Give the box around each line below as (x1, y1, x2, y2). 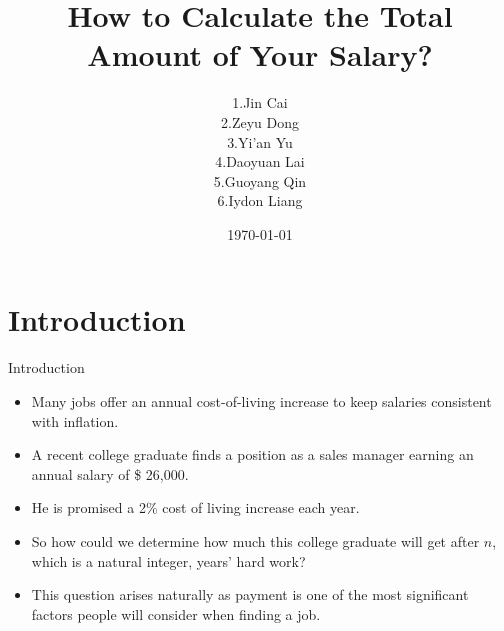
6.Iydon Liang (217, 190, 303, 211)
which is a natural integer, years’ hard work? (31, 550, 306, 571)
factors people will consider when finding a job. (31, 603, 321, 624)
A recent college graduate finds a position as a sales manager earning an (31, 444, 474, 465)
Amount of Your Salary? (87, 34, 433, 75)
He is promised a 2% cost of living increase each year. (31, 497, 360, 518)
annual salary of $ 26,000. (31, 463, 189, 484)
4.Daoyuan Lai (215, 151, 305, 172)
